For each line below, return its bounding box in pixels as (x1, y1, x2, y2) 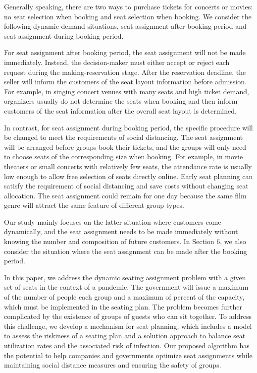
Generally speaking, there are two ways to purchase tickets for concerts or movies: (4, 1, 253, 11)
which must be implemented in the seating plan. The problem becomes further (4, 301, 242, 311)
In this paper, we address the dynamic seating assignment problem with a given (4, 272, 246, 282)
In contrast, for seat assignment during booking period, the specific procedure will (4, 122, 253, 132)
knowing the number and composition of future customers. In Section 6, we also (4, 236, 246, 247)
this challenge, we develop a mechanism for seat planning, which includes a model (4, 320, 252, 331)
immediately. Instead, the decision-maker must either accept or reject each (4, 57, 230, 67)
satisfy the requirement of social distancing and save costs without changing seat (4, 181, 249, 191)
